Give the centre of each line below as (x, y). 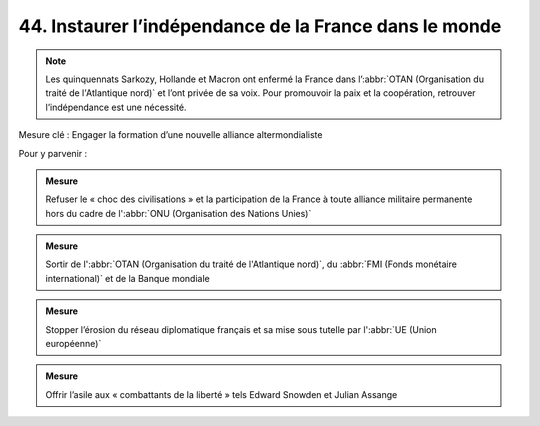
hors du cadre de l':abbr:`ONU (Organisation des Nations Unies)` (178, 213)
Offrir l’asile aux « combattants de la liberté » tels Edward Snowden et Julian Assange (221, 394)
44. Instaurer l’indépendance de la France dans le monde (260, 26)
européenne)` (73, 344)
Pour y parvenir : (53, 153)
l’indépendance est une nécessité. (116, 107)
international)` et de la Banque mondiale (127, 278)
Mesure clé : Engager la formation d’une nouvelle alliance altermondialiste (170, 135)
